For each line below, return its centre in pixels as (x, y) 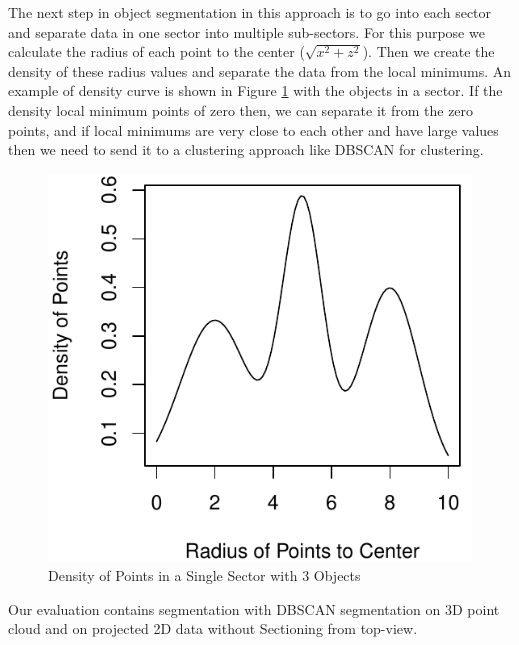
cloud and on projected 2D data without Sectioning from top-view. (213, 628)
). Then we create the (428, 51)
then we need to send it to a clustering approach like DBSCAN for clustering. (246, 149)
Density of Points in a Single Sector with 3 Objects (204, 575)
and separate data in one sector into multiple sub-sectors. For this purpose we (246, 31)
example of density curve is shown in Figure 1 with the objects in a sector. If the (255, 90)
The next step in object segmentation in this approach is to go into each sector (250, 12)
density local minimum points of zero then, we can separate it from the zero (241, 109)
